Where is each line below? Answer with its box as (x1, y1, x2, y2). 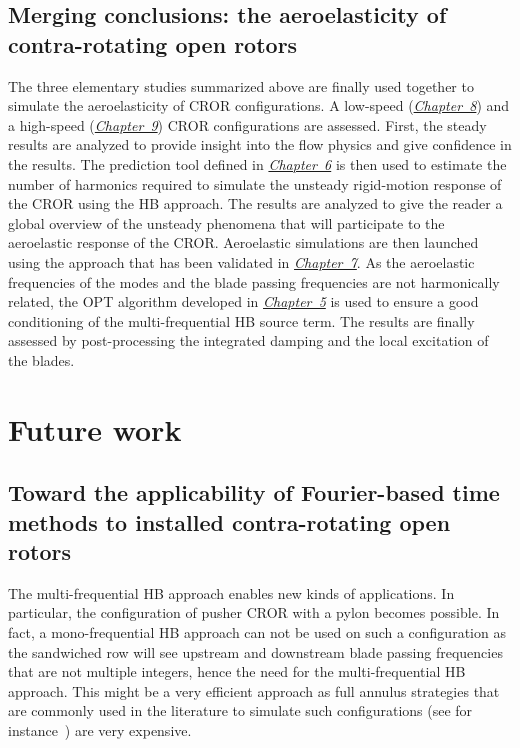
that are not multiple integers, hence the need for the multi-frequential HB (8, 661, 466, 682)
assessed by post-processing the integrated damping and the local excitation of (8, 330, 489, 351)
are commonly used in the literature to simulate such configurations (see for (8, 700, 473, 721)
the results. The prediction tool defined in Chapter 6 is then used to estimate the (8, 153, 507, 174)
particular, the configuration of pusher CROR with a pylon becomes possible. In (8, 602, 500, 623)
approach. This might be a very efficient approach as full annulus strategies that (8, 680, 500, 701)
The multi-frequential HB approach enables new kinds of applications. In (8, 582, 455, 603)
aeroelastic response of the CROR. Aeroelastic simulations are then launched (8, 232, 479, 253)
